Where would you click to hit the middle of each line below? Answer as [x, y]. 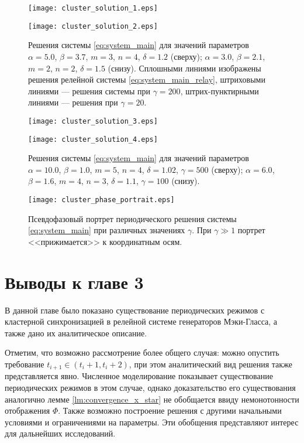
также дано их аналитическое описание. [76, 333]
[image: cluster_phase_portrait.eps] [101, 200]
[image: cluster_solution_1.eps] [93, 8]
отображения [27, 410]
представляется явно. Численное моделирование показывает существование [139, 376]
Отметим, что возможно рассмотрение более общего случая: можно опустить [142, 352]
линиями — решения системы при [89, 91]
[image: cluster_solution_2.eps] [93, 26]
